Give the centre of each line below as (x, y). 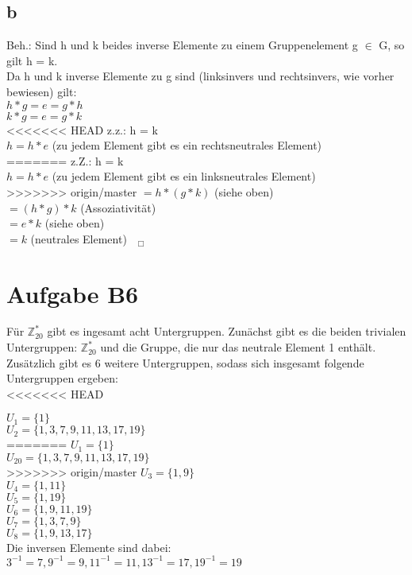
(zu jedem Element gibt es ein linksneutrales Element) (184, 176)
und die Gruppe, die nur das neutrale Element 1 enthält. (238, 347)
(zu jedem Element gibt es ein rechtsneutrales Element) (187, 145)
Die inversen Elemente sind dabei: (89, 547)
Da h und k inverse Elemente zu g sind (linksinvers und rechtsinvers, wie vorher (200, 76)
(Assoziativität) (118, 207)
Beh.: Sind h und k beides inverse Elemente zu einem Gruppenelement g (182, 45)
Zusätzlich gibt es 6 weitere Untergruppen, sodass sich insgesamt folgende (185, 362)
